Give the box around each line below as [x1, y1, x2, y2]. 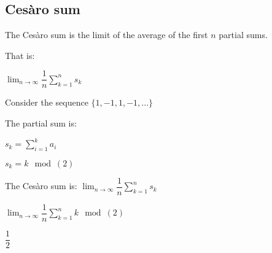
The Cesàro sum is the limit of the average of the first [5, 28, 208, 41]
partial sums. [219, 28, 268, 41]
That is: [5, 49, 35, 61]
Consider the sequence [5, 96, 88, 109]
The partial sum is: [5, 117, 77, 130]
